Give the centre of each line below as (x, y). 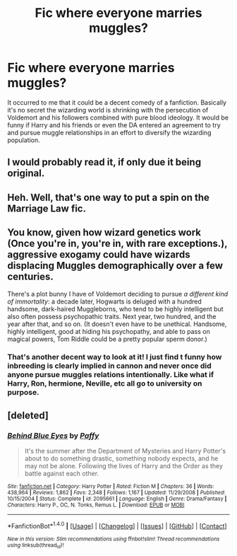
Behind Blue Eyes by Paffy (53, 435)
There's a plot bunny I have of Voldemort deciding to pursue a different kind (118, 294)
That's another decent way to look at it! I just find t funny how (115, 357)
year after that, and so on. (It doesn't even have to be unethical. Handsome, (117, 324)
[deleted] (28, 415)
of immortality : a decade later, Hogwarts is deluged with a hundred (105, 301)
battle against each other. (62, 474)
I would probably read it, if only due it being (104, 162)
